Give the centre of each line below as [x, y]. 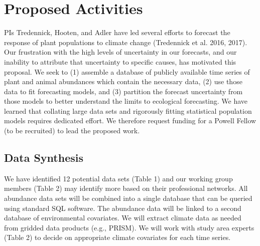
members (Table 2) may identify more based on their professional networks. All [126, 188]
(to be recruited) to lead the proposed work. [72, 131]
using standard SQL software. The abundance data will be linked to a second [123, 208]
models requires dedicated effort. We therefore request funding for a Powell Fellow [130, 120]
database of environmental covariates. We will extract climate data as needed [123, 218]
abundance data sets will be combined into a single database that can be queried [128, 198]
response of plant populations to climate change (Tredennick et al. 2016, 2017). [126, 42]
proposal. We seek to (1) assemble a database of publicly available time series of [127, 71]
